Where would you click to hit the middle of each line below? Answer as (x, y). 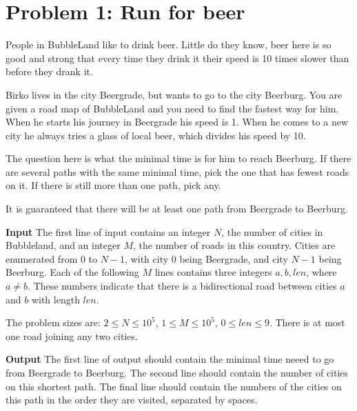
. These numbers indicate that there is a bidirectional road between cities (182, 286)
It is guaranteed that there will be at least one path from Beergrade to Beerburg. (177, 209)
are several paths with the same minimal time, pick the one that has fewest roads (177, 171)
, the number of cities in (272, 231)
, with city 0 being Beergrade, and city (206, 258)
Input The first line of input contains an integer (108, 231)
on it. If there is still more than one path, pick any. (113, 185)
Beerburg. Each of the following (72, 272)
